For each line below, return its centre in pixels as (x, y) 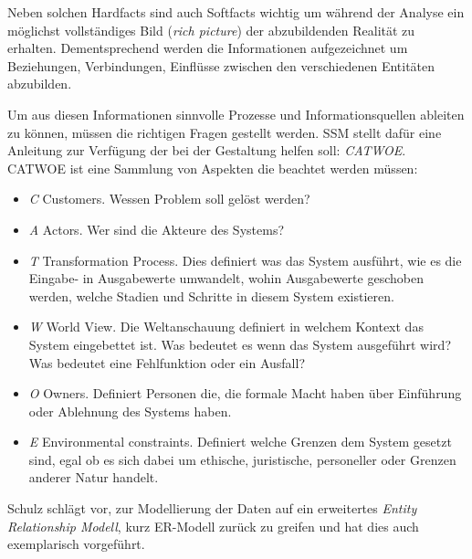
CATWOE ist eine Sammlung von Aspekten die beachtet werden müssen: (213, 168)
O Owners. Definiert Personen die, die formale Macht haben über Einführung (245, 393)
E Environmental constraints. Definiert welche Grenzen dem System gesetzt (240, 442)
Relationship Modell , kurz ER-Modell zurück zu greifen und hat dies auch (213, 526)
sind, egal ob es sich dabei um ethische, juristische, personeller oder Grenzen (242, 459)
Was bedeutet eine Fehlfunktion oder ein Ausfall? (167, 362)
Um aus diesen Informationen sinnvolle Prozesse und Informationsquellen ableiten (236, 114)
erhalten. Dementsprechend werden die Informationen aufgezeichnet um (208, 48)
